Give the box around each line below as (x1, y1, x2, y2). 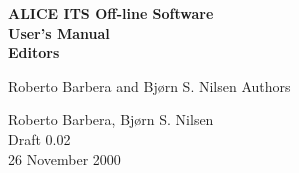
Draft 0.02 (8, 128, 71, 149)
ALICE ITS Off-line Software (8, 3, 214, 23)
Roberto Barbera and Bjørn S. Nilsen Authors (8, 75, 291, 96)
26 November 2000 (8, 148, 121, 169)
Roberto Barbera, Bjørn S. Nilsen (8, 109, 214, 130)
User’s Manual (8, 22, 110, 43)
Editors (8, 42, 60, 63)
